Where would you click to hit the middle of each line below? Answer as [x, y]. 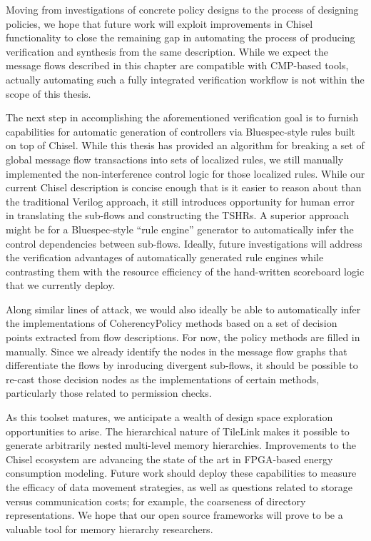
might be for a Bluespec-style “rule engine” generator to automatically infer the [180, 229]
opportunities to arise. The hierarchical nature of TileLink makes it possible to [178, 431]
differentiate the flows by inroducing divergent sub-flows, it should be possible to [182, 365]
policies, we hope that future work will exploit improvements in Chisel [159, 23]
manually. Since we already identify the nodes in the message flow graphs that [177, 351]
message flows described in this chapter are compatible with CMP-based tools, [177, 65]
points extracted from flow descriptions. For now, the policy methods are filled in [183, 337]
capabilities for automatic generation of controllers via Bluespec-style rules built [181, 131]
